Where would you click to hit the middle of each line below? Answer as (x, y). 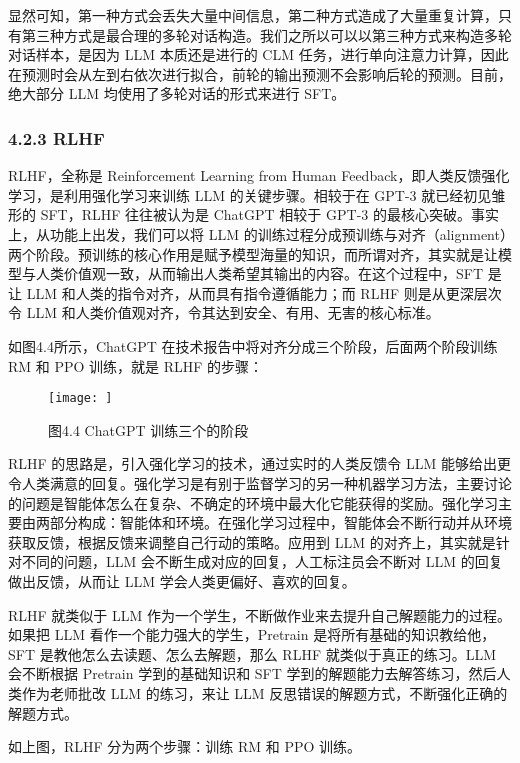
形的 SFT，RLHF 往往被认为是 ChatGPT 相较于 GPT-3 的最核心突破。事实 (253, 214)
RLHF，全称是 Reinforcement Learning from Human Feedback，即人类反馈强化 (259, 175)
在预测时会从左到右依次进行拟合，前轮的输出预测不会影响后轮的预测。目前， (260, 73)
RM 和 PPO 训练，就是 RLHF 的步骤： (136, 365)
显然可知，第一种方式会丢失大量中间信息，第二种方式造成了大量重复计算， (253, 15)
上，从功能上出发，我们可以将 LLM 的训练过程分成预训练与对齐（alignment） (257, 233)
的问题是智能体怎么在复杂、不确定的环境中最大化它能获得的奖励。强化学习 (253, 502)
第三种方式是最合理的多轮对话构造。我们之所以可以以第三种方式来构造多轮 (266, 34)
